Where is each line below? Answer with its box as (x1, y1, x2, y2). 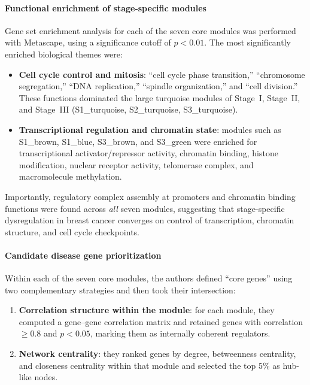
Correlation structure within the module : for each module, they (19, 304, 275, 316)
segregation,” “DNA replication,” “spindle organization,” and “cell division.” (19, 80, 298, 92)
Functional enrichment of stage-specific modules (5, 1, 206, 14)
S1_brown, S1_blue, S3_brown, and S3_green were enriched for (19, 135, 257, 147)
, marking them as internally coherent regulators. (90, 327, 271, 339)
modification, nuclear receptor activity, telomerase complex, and (19, 158, 254, 171)
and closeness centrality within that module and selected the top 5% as (19, 359, 280, 371)
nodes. (34, 371, 58, 383)
